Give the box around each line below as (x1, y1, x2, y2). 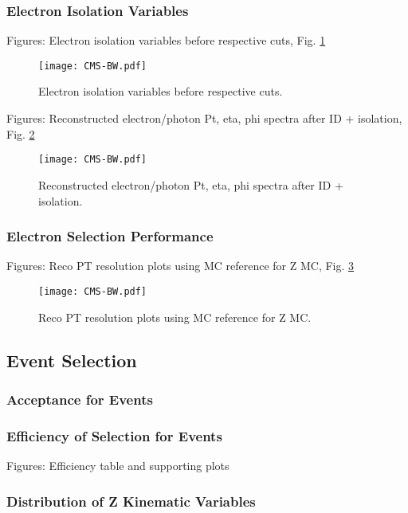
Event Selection (6, 347, 137, 372)
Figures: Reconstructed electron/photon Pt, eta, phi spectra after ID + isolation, (6, 110, 402, 127)
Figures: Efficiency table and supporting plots (6, 457, 229, 473)
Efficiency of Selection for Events (6, 425, 222, 445)
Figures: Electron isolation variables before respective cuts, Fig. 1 (6, 32, 326, 49)
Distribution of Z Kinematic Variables (6, 491, 256, 511)
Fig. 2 (6, 125, 35, 142)
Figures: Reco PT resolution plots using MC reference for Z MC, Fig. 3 (6, 257, 355, 274)
